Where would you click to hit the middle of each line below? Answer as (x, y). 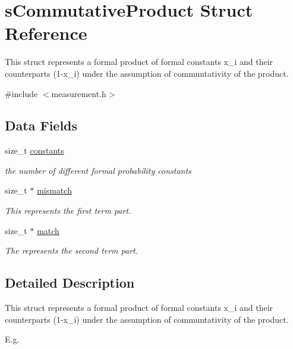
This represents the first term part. (68, 211)
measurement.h (79, 93)
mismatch (54, 190)
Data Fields (41, 125)
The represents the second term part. (71, 250)
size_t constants (34, 150)
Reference (46, 33)
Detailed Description (70, 283)
